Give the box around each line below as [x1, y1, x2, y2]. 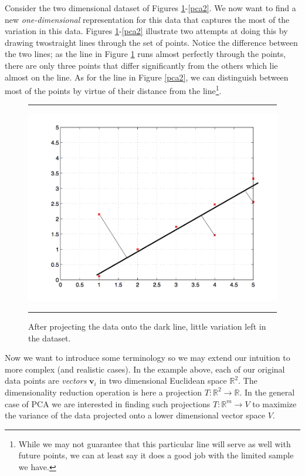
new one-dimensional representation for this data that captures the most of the [5, 13, 290, 25]
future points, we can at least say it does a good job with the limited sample [18, 449, 294, 461]
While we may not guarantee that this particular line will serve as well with [18, 437, 291, 450]
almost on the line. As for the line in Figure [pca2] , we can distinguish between [5, 71, 289, 83]
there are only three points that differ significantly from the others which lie [5, 59, 278, 71]
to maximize [252, 397, 297, 410]
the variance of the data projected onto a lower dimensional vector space [5, 409, 265, 421]
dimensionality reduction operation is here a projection [5, 386, 202, 398]
